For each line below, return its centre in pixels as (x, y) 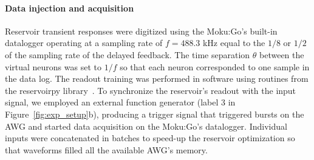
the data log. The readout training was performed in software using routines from (157, 78)
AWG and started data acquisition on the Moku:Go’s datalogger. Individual (146, 126)
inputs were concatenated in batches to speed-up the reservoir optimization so (150, 138)
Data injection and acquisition (70, 8)
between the (282, 54)
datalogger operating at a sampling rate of (84, 43)
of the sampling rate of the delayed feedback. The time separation (128, 54)
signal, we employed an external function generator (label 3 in (120, 102)
